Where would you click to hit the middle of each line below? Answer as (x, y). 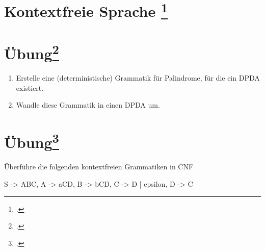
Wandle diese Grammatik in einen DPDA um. (88, 105)
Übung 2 (32, 52)
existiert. (30, 87)
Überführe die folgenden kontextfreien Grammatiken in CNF (99, 167)
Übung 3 (32, 141)
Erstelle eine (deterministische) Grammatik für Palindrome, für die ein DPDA (138, 78)
